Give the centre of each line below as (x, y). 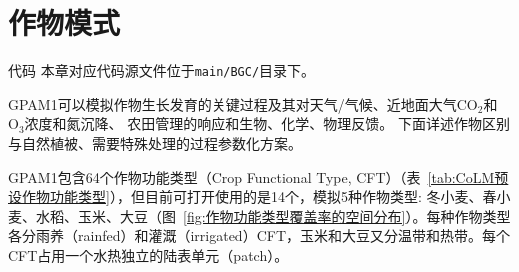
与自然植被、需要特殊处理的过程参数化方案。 (155, 142)
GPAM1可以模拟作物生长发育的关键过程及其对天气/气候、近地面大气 (232, 103)
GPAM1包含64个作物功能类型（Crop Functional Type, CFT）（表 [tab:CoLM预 (258, 176)
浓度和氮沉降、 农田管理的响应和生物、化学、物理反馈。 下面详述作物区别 (267, 123)
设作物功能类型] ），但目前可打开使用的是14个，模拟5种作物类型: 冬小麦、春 (252, 196)
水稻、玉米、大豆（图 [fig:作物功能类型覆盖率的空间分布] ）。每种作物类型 (273, 215)
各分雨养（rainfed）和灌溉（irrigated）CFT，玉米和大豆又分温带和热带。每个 (259, 235)
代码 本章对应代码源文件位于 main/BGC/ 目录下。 (162, 70)
